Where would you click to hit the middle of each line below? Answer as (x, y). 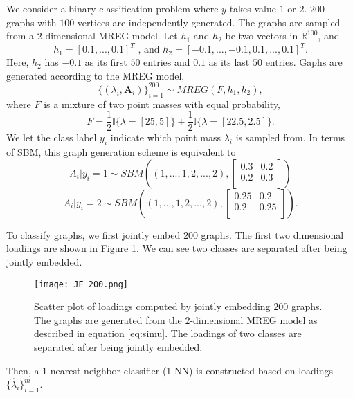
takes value (253, 8)
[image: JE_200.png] (81, 284)
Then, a (23, 370)
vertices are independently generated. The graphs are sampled (209, 22)
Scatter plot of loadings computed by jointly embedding (152, 306)
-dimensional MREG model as (254, 319)
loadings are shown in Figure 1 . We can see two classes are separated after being (177, 248)
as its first (106, 62)
